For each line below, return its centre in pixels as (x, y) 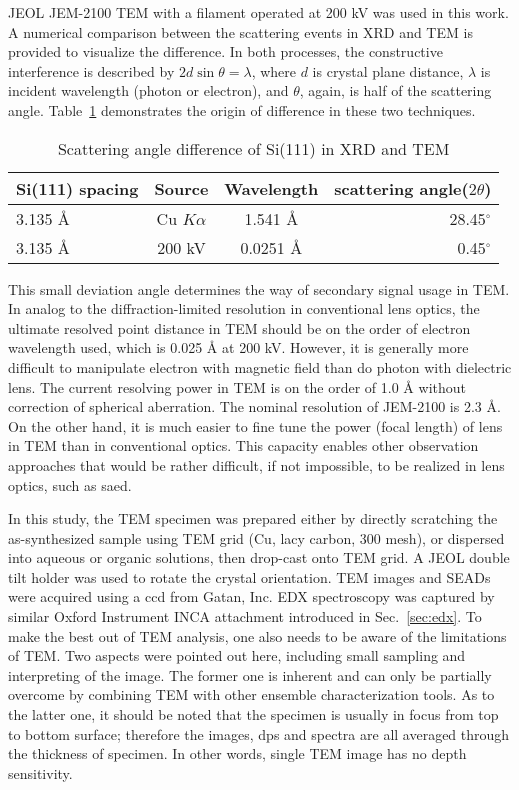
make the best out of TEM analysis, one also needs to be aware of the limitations (257, 635)
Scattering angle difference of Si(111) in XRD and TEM (253, 148)
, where (273, 70)
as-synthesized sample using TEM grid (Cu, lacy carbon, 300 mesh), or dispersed (256, 537)
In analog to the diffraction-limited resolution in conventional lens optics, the (244, 308)
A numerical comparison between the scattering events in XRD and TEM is (240, 31)
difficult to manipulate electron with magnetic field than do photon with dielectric (260, 366)
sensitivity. (40, 772)
